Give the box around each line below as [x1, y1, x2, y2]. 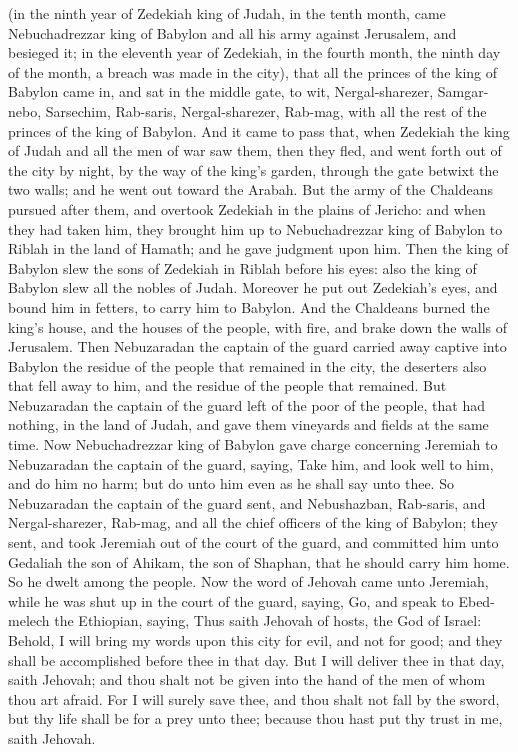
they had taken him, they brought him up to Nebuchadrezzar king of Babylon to [8, 218, 503, 239]
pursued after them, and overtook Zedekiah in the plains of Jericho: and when [8, 198, 486, 219]
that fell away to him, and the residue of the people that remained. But [8, 375, 447, 396]
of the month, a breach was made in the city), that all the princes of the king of [8, 61, 498, 82]
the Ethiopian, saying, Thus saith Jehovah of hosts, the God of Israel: [54, 610, 482, 631]
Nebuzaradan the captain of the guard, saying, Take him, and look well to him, [8, 453, 494, 474]
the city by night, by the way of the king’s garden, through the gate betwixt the [8, 159, 499, 180]
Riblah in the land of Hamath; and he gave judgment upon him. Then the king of [8, 238, 509, 259]
